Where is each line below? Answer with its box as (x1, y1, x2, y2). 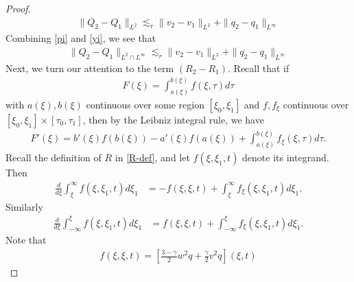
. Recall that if (228, 60, 290, 75)
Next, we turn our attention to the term (5, 60, 174, 75)
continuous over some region (86, 97, 204, 111)
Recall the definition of (5, 150, 102, 165)
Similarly (5, 199, 43, 213)
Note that (5, 233, 47, 247)
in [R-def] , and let (115, 150, 190, 165)
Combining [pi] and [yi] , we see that (5, 31, 156, 45)
